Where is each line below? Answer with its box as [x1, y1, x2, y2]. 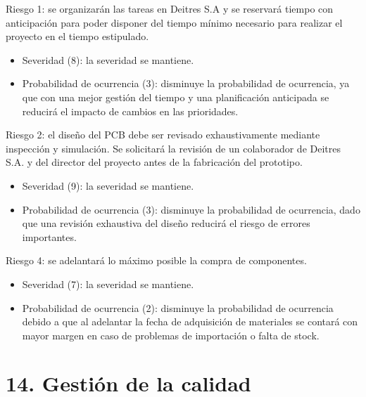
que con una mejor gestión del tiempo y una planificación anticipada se [22, 89, 329, 104]
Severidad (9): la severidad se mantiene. [22, 178, 194, 193]
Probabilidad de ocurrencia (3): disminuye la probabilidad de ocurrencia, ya [22, 76, 350, 91]
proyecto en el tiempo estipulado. [6, 29, 149, 44]
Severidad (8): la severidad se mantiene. [22, 52, 194, 67]
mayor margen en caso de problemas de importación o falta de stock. [22, 327, 320, 342]
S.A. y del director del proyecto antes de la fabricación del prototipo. [6, 155, 303, 169]
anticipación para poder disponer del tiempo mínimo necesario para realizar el [6, 15, 343, 30]
